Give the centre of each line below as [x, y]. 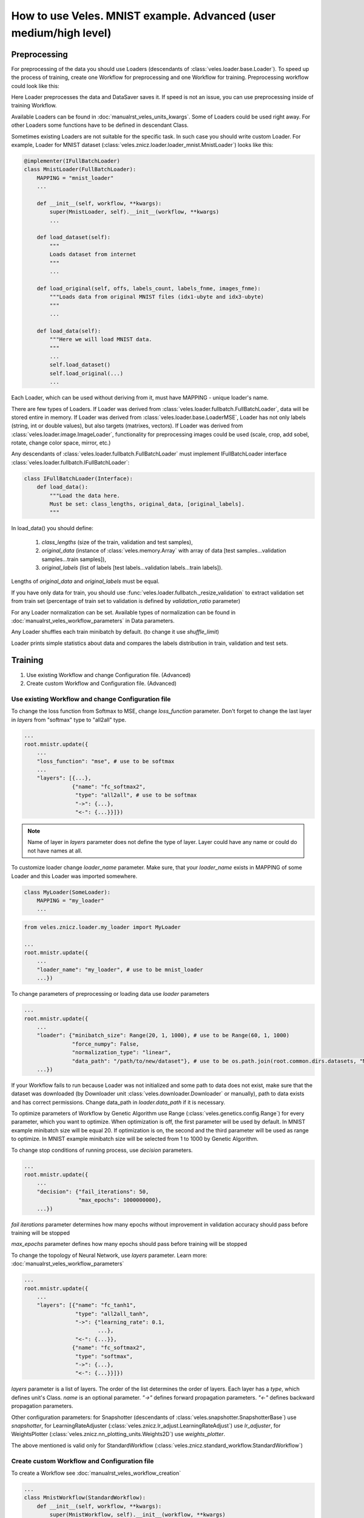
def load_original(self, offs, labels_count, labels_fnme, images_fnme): [149, 288]
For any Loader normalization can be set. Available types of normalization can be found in [123, 612]
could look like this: [35, 86]
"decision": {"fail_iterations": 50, [93, 1191]
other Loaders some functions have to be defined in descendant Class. [100, 125]
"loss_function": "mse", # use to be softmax [106, 761]
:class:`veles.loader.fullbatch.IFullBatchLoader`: [70, 462]
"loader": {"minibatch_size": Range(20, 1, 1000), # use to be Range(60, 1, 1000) [163, 1036]
